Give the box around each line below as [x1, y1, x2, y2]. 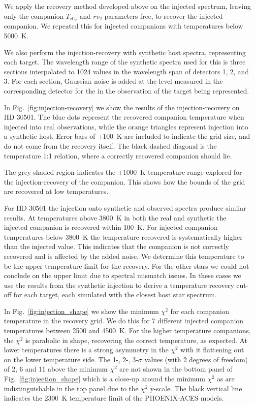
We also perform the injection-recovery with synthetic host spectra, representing [4, 47, 246, 57]
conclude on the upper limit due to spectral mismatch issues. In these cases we [4, 270, 241, 281]
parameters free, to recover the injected [104, 10, 223, 21]
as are [217, 374, 235, 384]
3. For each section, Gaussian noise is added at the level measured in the [4, 76, 223, 86]
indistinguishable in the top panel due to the [4, 383, 139, 393]
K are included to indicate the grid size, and [116, 131, 250, 141]
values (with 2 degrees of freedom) [144, 354, 248, 364]
